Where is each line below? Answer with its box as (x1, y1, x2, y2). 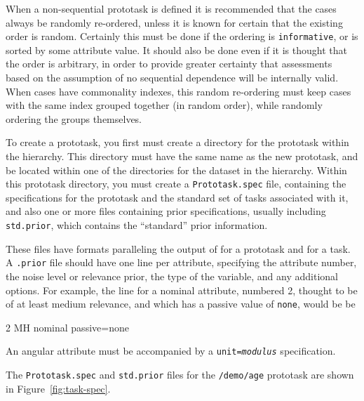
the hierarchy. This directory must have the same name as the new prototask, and (6, 149, 358, 163)
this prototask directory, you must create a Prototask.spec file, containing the (6, 176, 346, 191)
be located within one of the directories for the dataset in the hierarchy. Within (6, 162, 347, 177)
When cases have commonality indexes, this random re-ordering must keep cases (6, 84, 351, 98)
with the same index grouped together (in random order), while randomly (6, 98, 323, 112)
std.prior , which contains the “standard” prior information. (6, 218, 268, 232)
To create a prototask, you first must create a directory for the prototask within (6, 135, 349, 150)
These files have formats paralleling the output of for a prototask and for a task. (6, 241, 351, 256)
